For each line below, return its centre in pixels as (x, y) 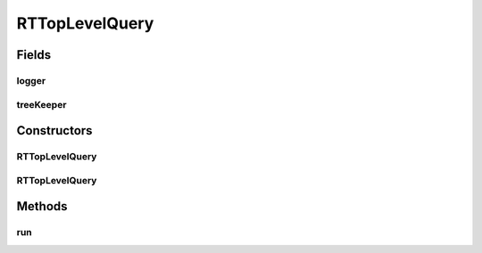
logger (31, 80)
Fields (34, 55)
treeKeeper (42, 104)
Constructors (54, 131)
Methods (42, 206)
